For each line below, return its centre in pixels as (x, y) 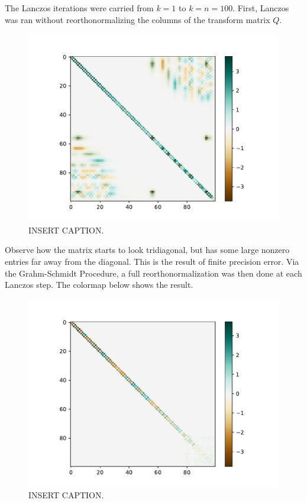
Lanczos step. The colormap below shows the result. (99, 285)
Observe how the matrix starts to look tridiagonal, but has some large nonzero (147, 250)
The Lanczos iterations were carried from (79, 8)
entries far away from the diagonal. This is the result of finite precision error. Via (152, 261)
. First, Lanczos (261, 8)
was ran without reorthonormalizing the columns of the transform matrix (138, 19)
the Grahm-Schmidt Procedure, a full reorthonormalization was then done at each (153, 273)
